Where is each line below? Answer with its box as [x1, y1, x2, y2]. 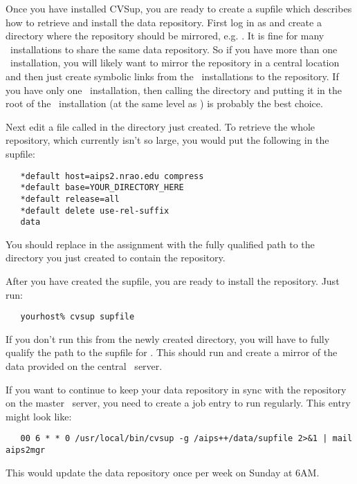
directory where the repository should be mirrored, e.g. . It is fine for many [6, 28, 324, 43]
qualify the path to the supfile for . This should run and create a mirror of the [6, 345, 338, 360]
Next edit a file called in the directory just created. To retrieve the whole [6, 119, 315, 133]
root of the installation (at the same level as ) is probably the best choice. [6, 96, 323, 111]
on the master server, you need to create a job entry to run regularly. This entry [6, 395, 351, 410]
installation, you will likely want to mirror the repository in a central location [10, 55, 340, 70]
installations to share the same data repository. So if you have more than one [10, 41, 338, 56]
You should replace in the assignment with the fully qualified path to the [6, 236, 315, 251]
